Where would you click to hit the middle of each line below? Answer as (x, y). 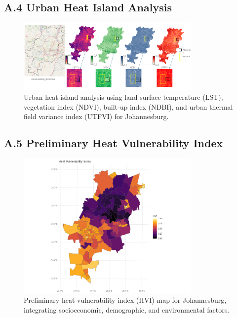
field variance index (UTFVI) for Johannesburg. (96, 116)
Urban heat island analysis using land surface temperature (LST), (123, 97)
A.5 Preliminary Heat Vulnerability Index (114, 143)
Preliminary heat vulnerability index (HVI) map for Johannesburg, (125, 300)
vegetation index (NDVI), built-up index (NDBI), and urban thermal (128, 106)
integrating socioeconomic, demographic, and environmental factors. (127, 309)
